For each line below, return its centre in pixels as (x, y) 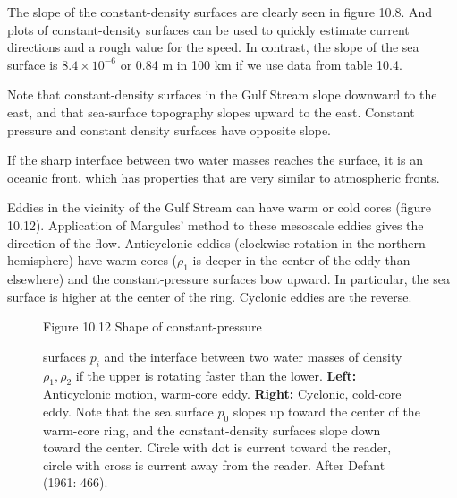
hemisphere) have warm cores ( (93, 260)
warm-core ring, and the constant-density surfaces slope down (212, 429)
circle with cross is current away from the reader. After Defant (214, 464)
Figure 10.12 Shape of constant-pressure (152, 326)
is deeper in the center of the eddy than (301, 260)
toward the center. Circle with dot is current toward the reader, (217, 447)
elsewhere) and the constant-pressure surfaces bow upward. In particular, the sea (229, 278)
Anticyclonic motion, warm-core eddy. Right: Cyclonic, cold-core (222, 394)
